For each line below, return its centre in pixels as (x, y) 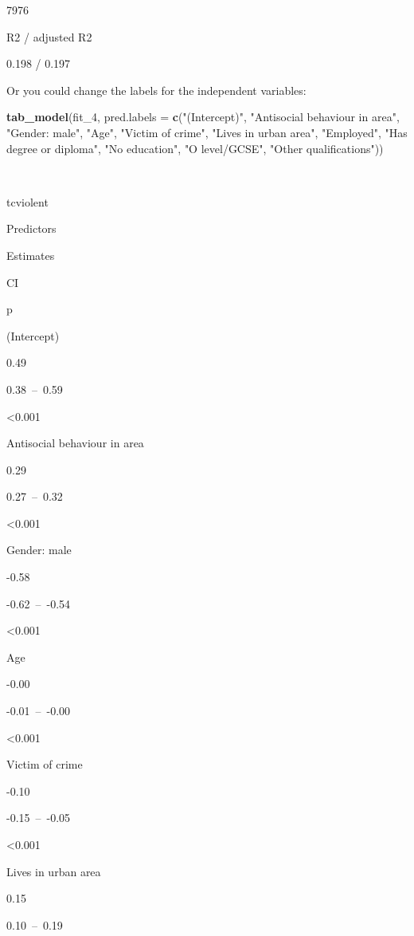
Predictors (31, 228)
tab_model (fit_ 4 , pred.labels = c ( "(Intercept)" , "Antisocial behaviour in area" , (203, 117)
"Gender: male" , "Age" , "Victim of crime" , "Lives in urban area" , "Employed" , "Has (207, 132)
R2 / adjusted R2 (49, 36)
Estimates (31, 255)
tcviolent (27, 201)
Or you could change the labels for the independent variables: (156, 90)
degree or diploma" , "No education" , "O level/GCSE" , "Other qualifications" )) (195, 148)
